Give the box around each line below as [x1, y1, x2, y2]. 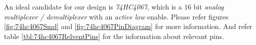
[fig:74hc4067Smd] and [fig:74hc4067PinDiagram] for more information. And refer [4, 21, 253, 31]
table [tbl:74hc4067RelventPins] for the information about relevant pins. [4, 30, 224, 41]
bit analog [193, 1, 224, 11]
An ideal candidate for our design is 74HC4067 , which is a [4, 1, 182, 11]
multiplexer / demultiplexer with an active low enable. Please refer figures [4, 11, 229, 21]
